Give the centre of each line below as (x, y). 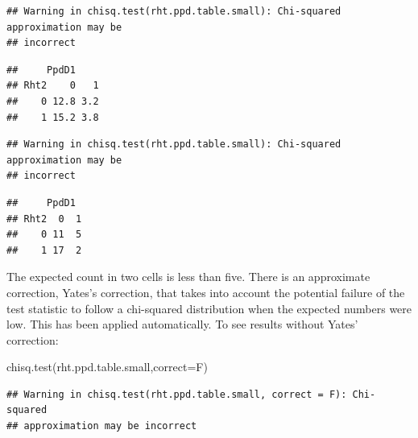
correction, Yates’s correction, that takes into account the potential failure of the (206, 292)
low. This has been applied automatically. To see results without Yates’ (182, 324)
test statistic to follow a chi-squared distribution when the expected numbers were (209, 308)
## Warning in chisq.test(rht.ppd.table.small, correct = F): (177, 394)
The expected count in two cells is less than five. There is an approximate (188, 277)
